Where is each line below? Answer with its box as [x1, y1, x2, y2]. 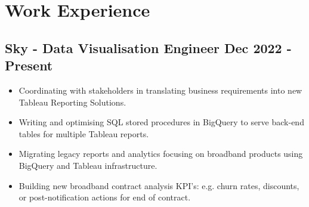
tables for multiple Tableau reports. [18, 127, 149, 140]
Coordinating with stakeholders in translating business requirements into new [18, 84, 302, 96]
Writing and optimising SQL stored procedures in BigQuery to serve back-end [18, 116, 304, 128]
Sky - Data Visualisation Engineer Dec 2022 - [5, 38, 292, 57]
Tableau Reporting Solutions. [18, 95, 126, 108]
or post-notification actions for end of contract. [18, 191, 191, 203]
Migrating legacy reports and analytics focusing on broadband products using [18, 147, 303, 160]
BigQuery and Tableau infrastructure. [18, 159, 157, 171]
